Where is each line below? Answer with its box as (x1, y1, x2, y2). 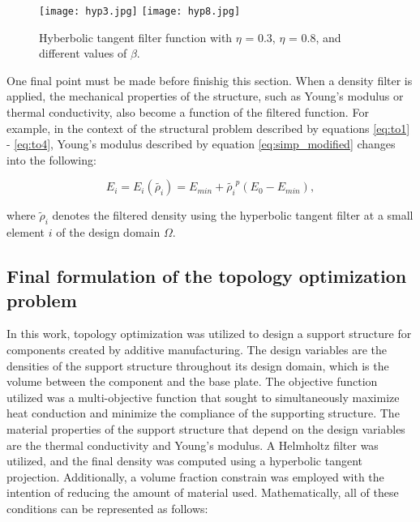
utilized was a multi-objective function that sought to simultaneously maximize (6, 388, 400, 405)
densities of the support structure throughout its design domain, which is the (6, 357, 389, 374)
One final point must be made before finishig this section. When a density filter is (6, 71, 413, 88)
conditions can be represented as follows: (6, 499, 208, 516)
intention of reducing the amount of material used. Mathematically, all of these (6, 484, 399, 501)
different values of (39, 45, 127, 62)
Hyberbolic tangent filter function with (39, 28, 233, 45)
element (6, 224, 45, 241)
